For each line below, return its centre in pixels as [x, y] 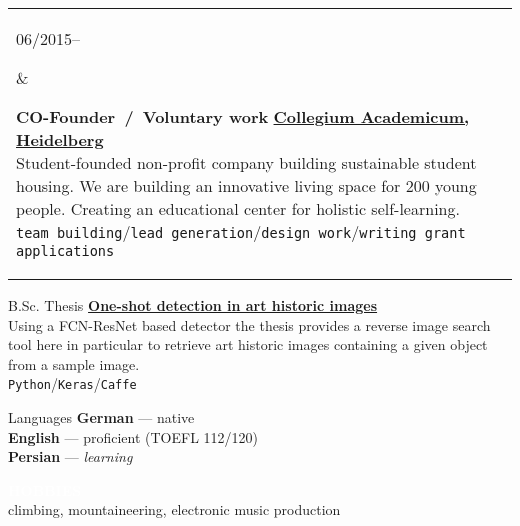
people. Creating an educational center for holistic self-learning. [238, 208]
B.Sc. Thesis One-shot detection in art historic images [193, 305]
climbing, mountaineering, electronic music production [174, 509]
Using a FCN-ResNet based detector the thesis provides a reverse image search [249, 324]
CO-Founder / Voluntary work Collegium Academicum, [243, 116]
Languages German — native [101, 417]
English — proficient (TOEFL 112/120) [133, 436]
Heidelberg [60, 139]
